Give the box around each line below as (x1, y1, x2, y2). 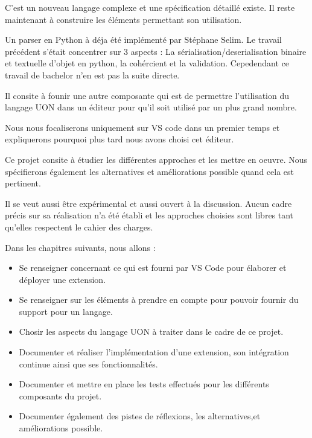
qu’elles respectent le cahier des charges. (5, 220, 153, 233)
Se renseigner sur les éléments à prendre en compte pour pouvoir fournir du (19, 293, 299, 306)
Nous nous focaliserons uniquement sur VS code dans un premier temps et (5, 121, 280, 133)
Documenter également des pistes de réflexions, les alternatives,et (19, 410, 261, 422)
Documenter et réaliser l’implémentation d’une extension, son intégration (19, 346, 289, 358)
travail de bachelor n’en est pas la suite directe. (5, 68, 180, 81)
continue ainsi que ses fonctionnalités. (19, 357, 158, 370)
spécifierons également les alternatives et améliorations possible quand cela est (5, 165, 294, 177)
